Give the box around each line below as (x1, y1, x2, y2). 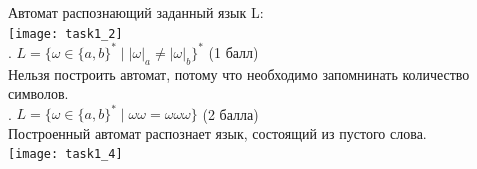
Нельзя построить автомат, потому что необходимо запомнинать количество (8, 63, 470, 84)
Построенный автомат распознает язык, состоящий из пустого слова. (8, 122, 427, 143)
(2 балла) (202, 103, 259, 124)
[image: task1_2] (8, 26, 123, 41)
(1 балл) (208, 41, 259, 62)
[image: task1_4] (8, 147, 123, 162)
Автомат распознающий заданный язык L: (8, 2, 264, 22)
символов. (8, 83, 69, 104)
